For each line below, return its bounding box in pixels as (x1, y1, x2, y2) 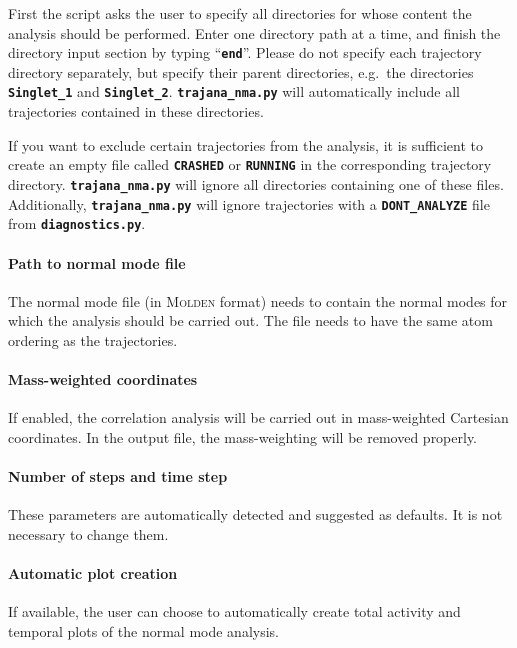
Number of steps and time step (8, 466, 228, 487)
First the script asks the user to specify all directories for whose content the (8, 3, 472, 23)
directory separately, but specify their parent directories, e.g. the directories (8, 61, 474, 82)
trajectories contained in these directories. (8, 101, 264, 122)
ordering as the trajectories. (8, 329, 178, 350)
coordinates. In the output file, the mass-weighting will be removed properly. (8, 426, 478, 447)
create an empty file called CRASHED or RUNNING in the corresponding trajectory (8, 154, 492, 175)
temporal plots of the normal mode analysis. (8, 620, 279, 641)
